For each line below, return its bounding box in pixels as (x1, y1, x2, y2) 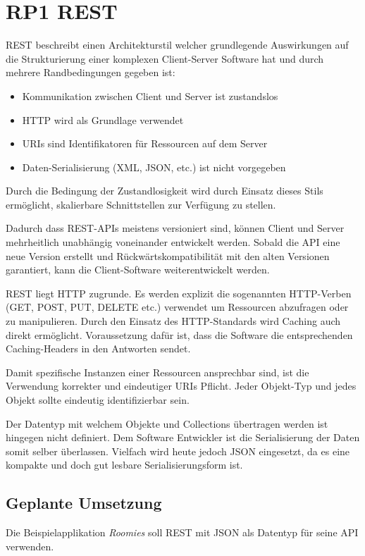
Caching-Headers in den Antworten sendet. (6, 341, 191, 356)
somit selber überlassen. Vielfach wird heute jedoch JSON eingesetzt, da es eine (6, 443, 350, 458)
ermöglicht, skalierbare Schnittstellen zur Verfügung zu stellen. (6, 197, 276, 211)
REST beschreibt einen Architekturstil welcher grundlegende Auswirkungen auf (6, 37, 349, 52)
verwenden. (6, 538, 54, 553)
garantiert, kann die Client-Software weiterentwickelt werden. (6, 262, 270, 277)
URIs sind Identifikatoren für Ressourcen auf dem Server (22, 136, 268, 151)
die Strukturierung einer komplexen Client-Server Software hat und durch (6, 51, 324, 66)
